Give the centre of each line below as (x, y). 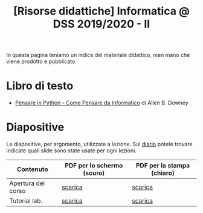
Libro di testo (40, 86)
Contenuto (33, 169)
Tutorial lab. (26, 201)
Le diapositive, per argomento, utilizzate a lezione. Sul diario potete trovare (99, 144)
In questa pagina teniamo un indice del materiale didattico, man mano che (98, 55)
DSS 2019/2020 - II (101, 24)
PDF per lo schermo (94, 166)
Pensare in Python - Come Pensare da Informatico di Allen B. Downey (101, 103)
